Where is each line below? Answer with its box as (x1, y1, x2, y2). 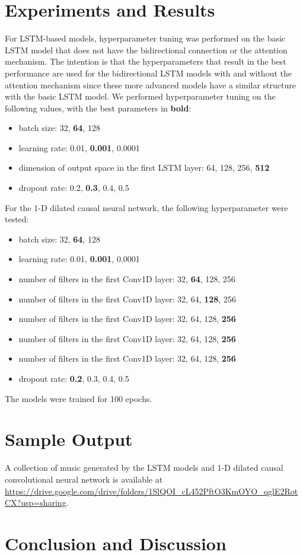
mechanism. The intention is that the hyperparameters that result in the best (5, 55, 286, 68)
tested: (5, 213, 29, 225)
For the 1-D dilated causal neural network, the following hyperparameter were (5, 201, 288, 213)
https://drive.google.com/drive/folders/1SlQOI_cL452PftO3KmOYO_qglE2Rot (5, 484, 298, 497)
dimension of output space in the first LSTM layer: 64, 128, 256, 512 (18, 161, 270, 174)
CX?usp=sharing (5, 496, 66, 509)
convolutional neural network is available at (5, 473, 163, 485)
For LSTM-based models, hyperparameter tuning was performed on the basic (5, 32, 286, 44)
